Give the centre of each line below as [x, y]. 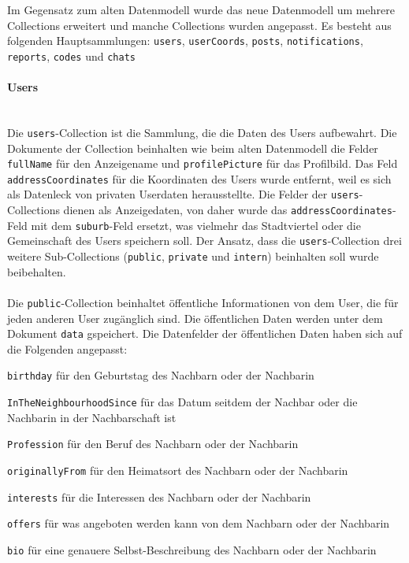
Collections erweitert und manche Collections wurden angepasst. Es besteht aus [199, 25]
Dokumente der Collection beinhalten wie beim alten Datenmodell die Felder [193, 148]
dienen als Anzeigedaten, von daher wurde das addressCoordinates [228, 210]
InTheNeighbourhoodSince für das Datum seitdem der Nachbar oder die [182, 402]
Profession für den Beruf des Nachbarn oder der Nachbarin [153, 444]
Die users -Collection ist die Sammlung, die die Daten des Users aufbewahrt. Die [202, 132]
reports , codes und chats [71, 56]
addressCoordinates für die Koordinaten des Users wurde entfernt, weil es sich [199, 178]
